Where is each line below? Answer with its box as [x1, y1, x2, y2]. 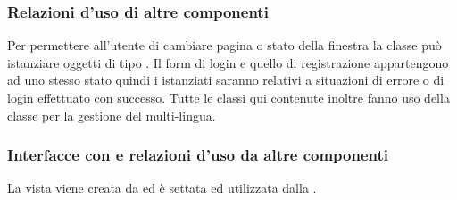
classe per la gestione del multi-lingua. [7, 105, 216, 124]
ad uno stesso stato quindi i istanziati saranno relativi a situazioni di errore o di [7, 71, 445, 89]
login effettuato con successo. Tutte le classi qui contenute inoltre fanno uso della [7, 88, 450, 106]
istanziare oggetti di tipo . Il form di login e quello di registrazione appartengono [7, 53, 449, 71]
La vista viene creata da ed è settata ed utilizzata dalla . [7, 179, 317, 197]
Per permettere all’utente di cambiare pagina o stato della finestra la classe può [7, 36, 442, 54]
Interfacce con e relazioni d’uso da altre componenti [7, 144, 389, 166]
